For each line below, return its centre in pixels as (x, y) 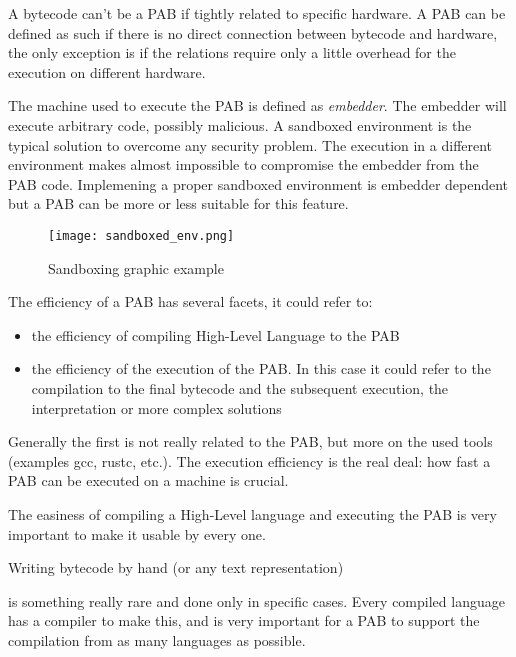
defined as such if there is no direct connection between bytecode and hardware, (253, 32)
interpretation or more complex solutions (156, 407)
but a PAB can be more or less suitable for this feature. (178, 203)
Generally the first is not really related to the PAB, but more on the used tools (250, 441)
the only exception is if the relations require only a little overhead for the (232, 52)
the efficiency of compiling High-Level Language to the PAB (215, 334)
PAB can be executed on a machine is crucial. (148, 480)
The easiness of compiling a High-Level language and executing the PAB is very (252, 513)
